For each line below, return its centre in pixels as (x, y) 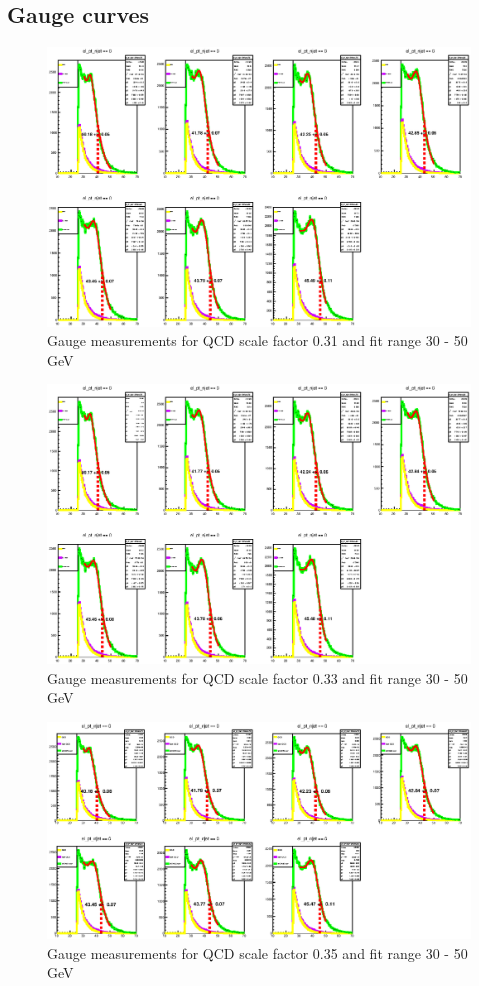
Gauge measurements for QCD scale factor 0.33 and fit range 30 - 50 (257, 677)
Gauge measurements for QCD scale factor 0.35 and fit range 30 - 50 (257, 952)
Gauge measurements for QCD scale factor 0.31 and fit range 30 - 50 (257, 340)
